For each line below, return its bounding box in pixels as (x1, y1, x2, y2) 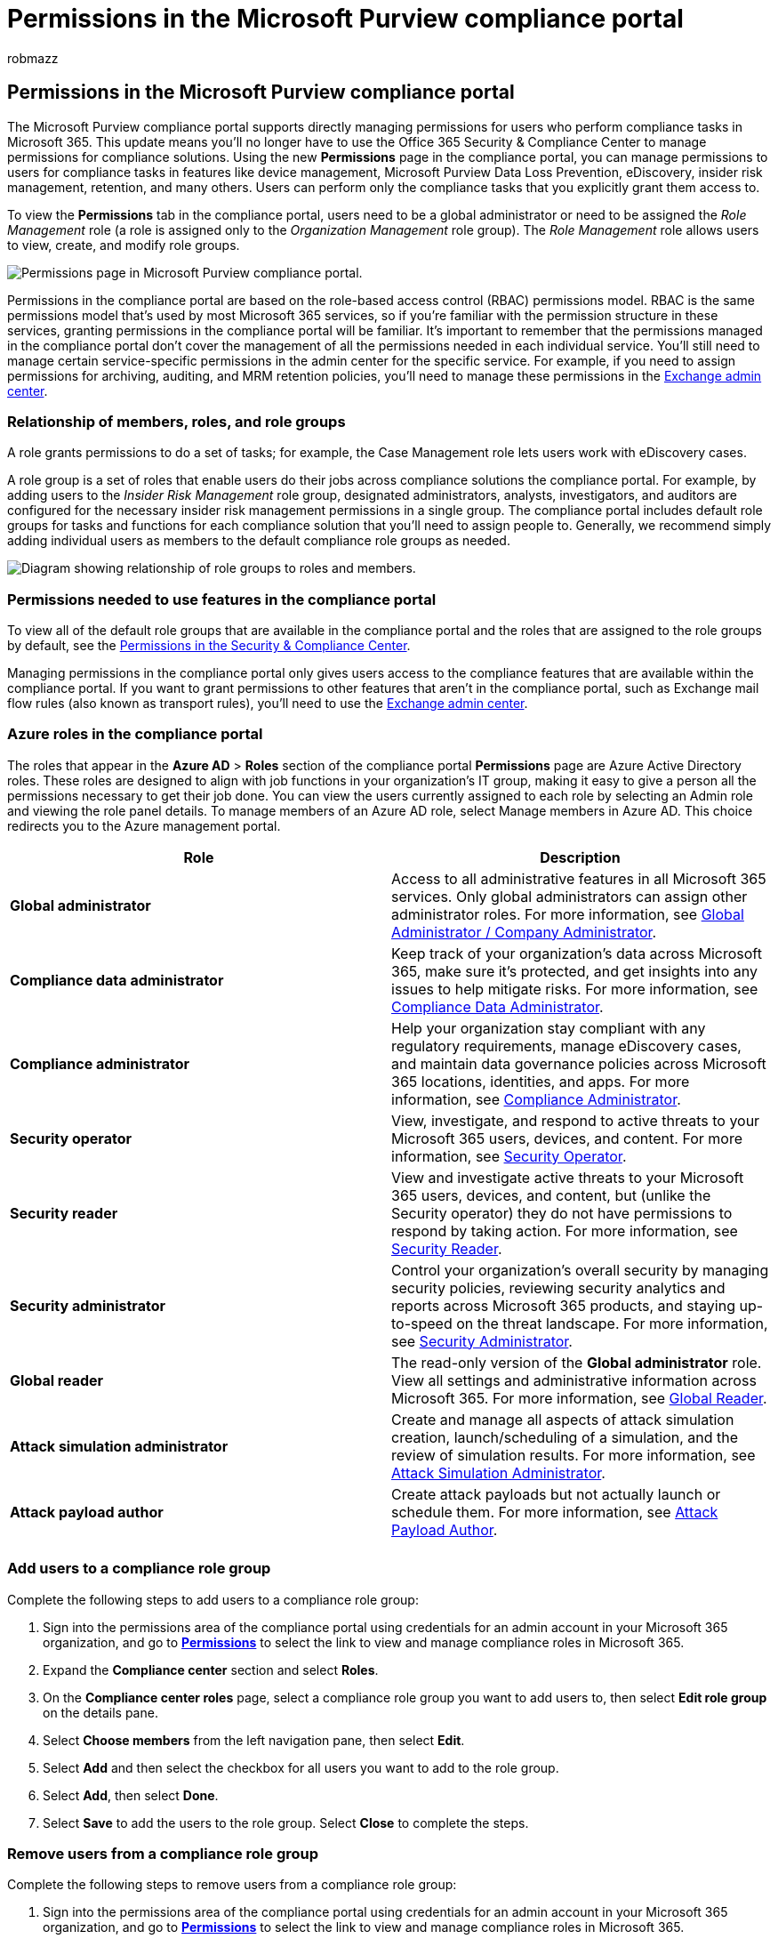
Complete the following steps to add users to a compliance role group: (7, 1591, 419, 1607)
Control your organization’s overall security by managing (391, 1260, 769, 1279)
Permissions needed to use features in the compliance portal (7, 590, 437, 608)
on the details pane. (43, 1704, 158, 1720)
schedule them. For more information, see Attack (391, 1502, 718, 1521)
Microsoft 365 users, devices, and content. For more (391, 1129, 743, 1147)
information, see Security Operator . (391, 1147, 627, 1165)
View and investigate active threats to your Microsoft (391, 1168, 744, 1187)
